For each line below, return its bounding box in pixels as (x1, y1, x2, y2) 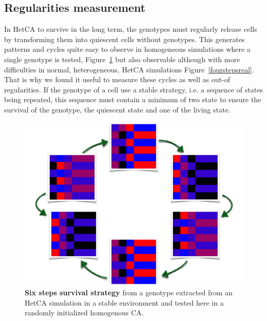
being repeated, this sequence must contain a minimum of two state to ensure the (4, 94, 261, 105)
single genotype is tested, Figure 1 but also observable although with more (4, 53, 240, 64)
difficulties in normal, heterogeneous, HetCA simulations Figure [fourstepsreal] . (4, 64, 254, 74)
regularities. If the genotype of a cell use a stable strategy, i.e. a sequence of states (4, 84, 263, 95)
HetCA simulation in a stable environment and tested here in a (25, 297, 224, 308)
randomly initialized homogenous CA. (25, 307, 144, 318)
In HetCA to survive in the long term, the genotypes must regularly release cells (4, 24, 257, 34)
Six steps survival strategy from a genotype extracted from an (25, 287, 233, 298)
